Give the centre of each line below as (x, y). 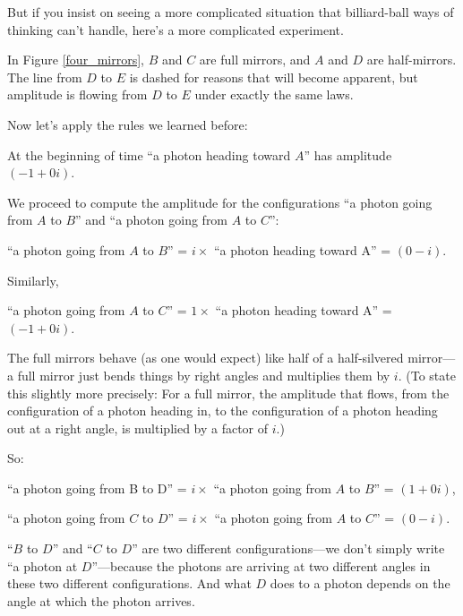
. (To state (427, 375)
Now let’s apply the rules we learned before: (128, 124)
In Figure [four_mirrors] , (76, 60)
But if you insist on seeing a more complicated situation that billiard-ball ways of (231, 12)
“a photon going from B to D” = (97, 488)
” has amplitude (348, 154)
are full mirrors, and (255, 60)
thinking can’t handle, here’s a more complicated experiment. (176, 29)
